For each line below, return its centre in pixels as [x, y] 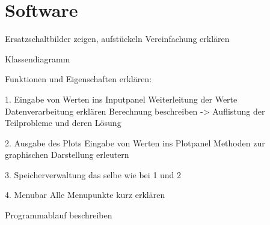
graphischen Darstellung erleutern [67, 154]
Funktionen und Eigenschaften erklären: [78, 79]
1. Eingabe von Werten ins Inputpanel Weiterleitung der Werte [121, 99]
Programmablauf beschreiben [59, 215]
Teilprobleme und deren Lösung [63, 123]
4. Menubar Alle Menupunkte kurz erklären [85, 195]
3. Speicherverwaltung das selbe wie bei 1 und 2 [93, 174]
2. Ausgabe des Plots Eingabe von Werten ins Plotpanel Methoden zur [135, 142]
